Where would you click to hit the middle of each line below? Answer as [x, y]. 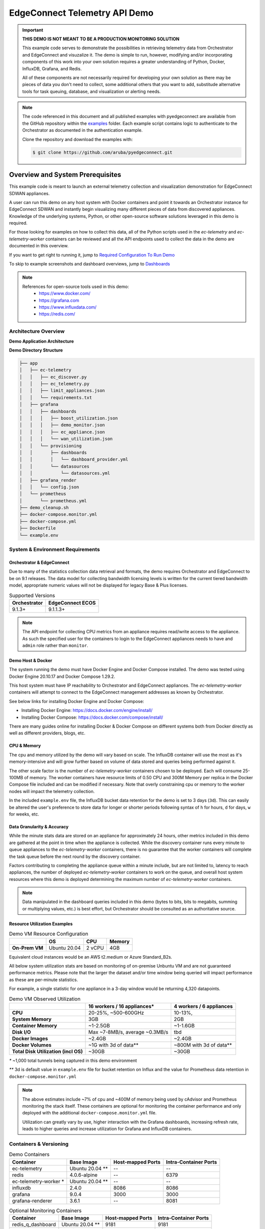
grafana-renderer [32, 1200]
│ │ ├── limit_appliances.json [62, 391]
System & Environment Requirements [54, 549]
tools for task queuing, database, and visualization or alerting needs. [92, 91]
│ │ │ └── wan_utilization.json [66, 439]
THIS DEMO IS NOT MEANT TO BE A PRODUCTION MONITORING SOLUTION [101, 39]
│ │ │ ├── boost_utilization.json [68, 418]
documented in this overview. [39, 246]
